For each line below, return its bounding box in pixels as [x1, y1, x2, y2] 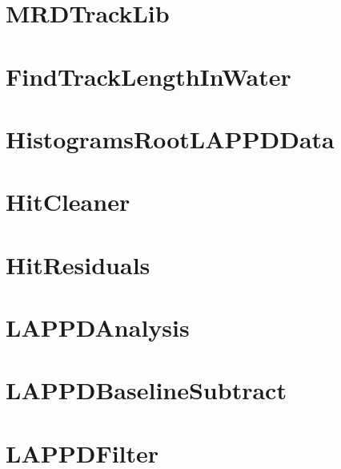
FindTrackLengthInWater [6, 59, 291, 92]
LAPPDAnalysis [6, 311, 190, 344]
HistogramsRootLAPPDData [6, 122, 335, 155]
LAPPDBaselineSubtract [6, 374, 287, 406]
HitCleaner [6, 185, 130, 218]
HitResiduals [6, 248, 150, 281]
